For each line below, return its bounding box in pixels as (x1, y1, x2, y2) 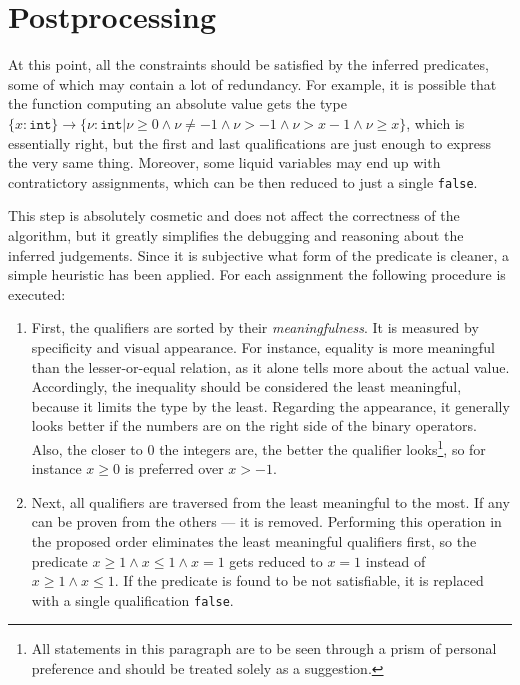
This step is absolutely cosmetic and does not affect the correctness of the (8, 205, 460, 226)
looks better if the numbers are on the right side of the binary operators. (31, 415, 477, 436)
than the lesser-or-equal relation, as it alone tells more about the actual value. (31, 356, 510, 377)
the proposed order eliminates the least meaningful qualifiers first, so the (31, 530, 477, 551)
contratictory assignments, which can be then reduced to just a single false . (8, 171, 478, 192)
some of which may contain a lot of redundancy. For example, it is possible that (8, 73, 497, 94)
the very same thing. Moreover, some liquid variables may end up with (8, 152, 441, 173)
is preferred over (124, 458, 224, 479)
